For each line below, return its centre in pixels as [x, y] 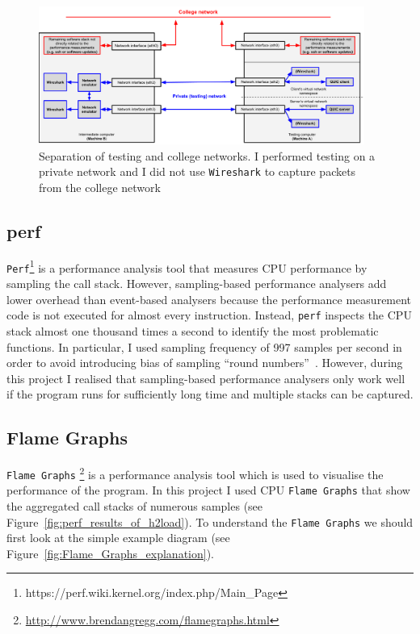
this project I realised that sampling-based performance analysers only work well [206, 378]
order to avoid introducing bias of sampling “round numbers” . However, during [205, 363]
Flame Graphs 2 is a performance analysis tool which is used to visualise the [195, 473]
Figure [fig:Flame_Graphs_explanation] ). [110, 553]
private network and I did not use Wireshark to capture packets [197, 171]
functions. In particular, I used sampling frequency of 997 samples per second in [204, 346]
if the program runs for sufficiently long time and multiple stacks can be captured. [210, 394]
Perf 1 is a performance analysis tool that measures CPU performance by [187, 266]
